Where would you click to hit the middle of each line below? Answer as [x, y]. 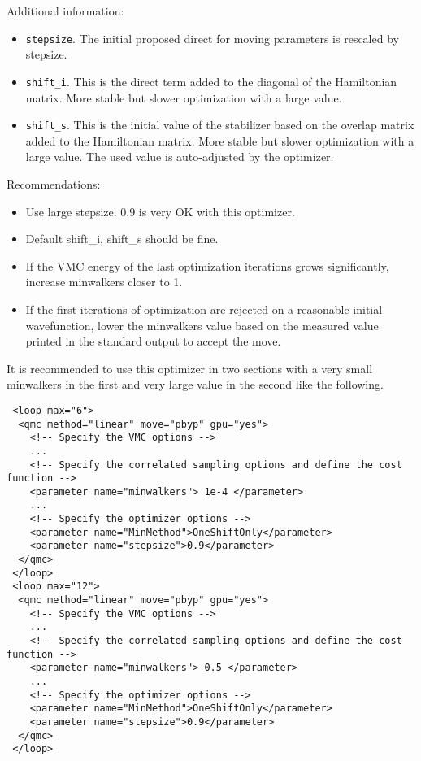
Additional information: [65, 11]
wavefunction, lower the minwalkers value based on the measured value [202, 325]
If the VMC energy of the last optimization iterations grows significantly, [207, 265]
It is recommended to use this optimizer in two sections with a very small [190, 368]
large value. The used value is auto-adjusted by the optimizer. [180, 157]
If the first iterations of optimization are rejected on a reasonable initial [204, 309]
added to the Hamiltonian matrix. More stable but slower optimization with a [220, 140]
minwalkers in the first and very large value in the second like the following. [195, 384]
